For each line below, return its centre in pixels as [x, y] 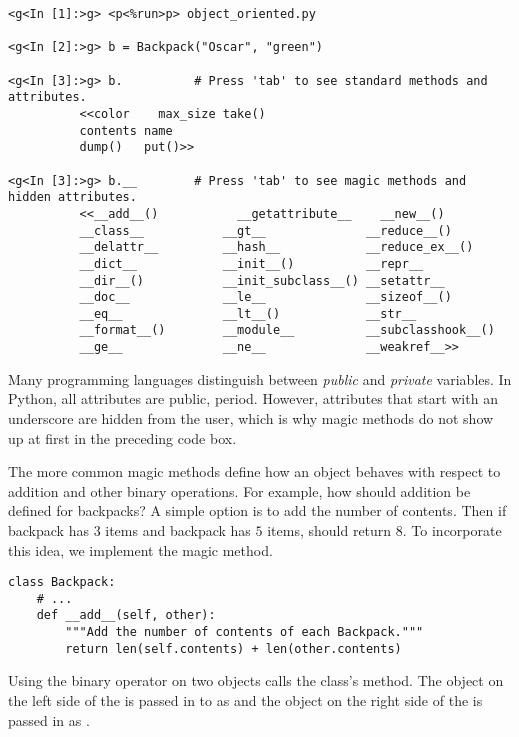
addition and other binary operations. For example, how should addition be [239, 490]
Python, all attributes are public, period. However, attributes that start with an [253, 398]
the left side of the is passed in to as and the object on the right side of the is [245, 700]
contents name [126, 130]
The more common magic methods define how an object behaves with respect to [254, 471]
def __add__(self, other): [126, 615]
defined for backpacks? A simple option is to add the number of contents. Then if [257, 510]
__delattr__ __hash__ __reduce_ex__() [276, 247]
